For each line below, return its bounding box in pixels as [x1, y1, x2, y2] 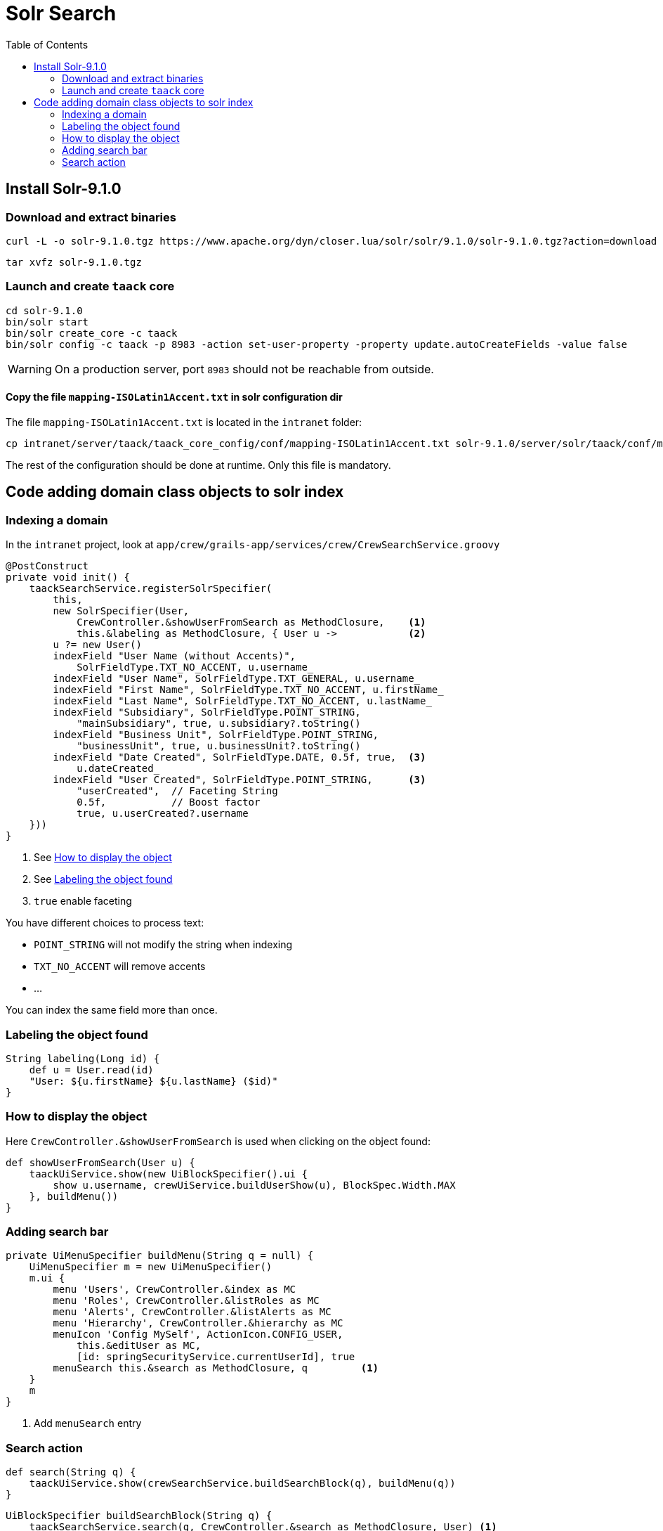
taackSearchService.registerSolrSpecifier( [29, 583, 273, 595]
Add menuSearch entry [34, 1417, 142, 1430]
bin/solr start [6, 316, 89, 328]
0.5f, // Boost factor [77, 796, 261, 808]
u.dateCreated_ [77, 763, 160, 775]
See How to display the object [34, 851, 172, 864]
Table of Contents [6, 38, 88, 51]
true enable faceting [34, 895, 132, 907]
